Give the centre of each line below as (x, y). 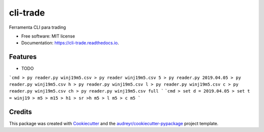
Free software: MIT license (48, 36)
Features (23, 57)
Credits (21, 112)
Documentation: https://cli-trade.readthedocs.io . (70, 43)
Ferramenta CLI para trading (37, 27)
